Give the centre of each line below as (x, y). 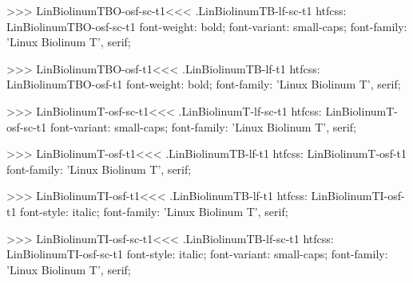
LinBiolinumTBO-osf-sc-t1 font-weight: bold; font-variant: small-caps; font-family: (207, 26)
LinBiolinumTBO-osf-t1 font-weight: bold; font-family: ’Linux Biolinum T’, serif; (204, 84)
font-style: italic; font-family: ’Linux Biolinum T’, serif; (154, 211)
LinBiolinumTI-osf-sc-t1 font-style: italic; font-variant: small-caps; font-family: (197, 254)
